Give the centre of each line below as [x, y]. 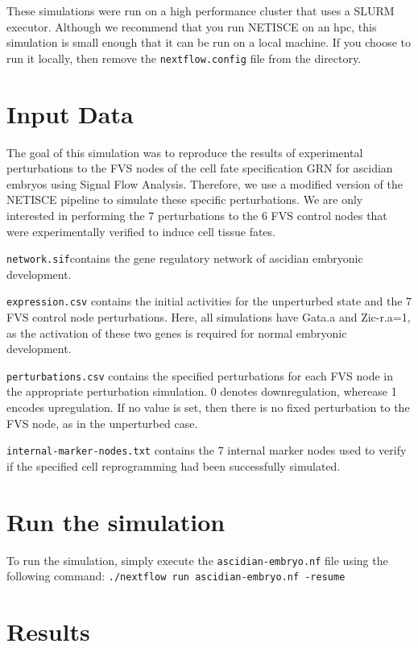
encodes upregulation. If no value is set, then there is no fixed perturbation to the [208, 407]
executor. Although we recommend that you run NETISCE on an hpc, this [192, 26]
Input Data [70, 113]
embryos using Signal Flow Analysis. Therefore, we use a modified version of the [205, 183]
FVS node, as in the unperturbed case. [102, 423]
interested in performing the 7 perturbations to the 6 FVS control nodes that [197, 215]
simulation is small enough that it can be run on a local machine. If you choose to [209, 42]
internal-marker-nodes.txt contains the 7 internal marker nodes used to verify [207, 450]
